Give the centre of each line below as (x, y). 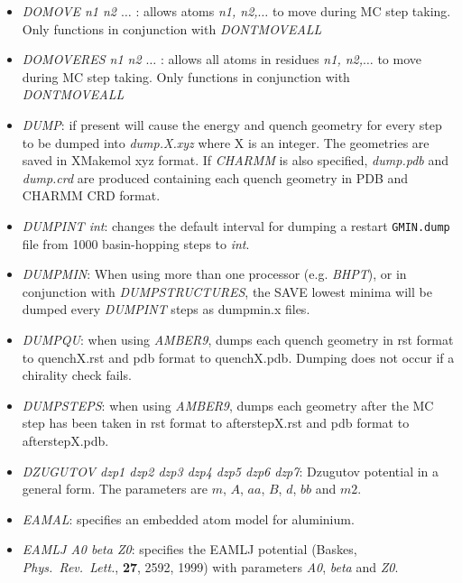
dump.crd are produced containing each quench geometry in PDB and (215, 177)
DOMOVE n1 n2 (69, 11)
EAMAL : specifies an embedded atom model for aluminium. (188, 518)
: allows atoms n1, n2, (197, 11)
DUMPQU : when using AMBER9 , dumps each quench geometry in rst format (238, 339)
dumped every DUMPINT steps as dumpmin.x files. (166, 309)
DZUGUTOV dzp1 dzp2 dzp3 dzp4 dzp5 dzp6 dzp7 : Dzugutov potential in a (231, 471)
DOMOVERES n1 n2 (82, 59)
